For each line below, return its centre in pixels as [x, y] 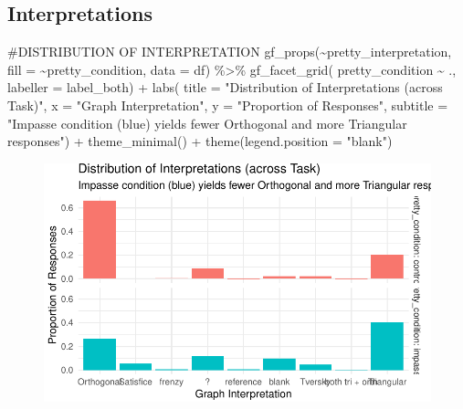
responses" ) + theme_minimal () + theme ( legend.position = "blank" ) [200, 141]
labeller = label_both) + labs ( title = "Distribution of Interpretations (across [225, 87]
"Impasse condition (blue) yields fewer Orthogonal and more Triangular [207, 123]
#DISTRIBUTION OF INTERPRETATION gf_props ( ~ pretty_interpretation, [230, 52]
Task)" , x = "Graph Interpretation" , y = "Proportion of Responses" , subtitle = [228, 105]
